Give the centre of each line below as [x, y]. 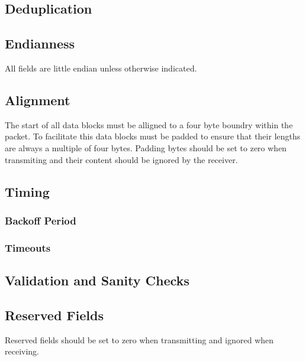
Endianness [40, 43]
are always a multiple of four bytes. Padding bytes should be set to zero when [146, 147]
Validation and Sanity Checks [97, 280]
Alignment [38, 100]
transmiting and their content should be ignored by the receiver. [121, 159]
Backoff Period [41, 220]
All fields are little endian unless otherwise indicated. [101, 68]
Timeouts [28, 247]
